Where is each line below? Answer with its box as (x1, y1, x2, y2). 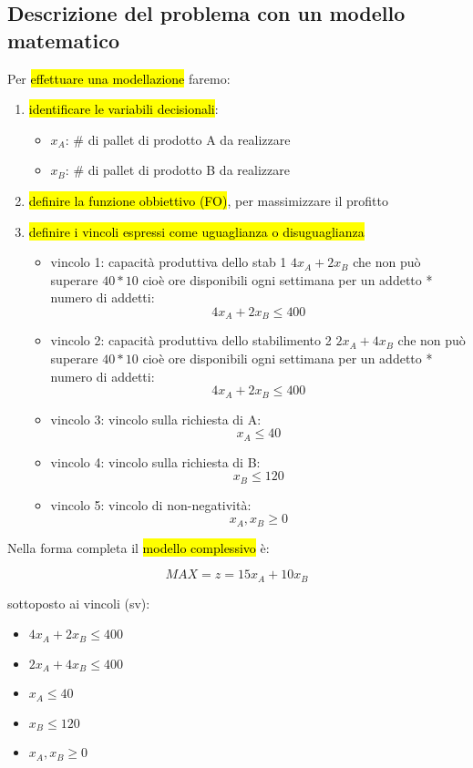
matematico (7, 26, 120, 54)
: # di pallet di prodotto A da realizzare (65, 129, 291, 148)
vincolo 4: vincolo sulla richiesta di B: (50, 452, 261, 471)
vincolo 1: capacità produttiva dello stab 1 (50, 252, 287, 271)
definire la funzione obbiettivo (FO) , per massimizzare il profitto (28, 190, 388, 210)
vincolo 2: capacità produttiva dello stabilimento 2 (50, 331, 332, 350)
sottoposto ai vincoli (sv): (7, 593, 150, 612)
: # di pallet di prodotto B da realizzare (65, 160, 290, 179)
